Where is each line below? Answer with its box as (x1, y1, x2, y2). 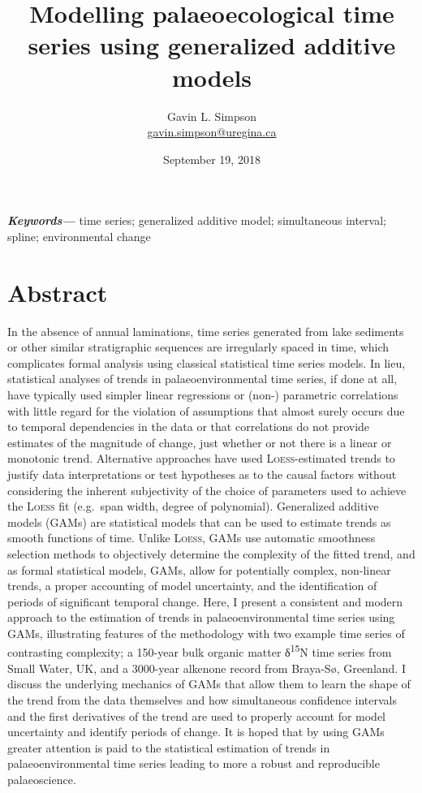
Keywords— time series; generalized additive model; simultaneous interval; (7, 212, 386, 229)
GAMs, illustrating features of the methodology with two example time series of (7, 624, 405, 641)
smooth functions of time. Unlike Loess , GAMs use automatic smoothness (7, 529, 376, 546)
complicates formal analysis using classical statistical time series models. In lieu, (7, 354, 406, 371)
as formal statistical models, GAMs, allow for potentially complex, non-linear (7, 561, 391, 578)
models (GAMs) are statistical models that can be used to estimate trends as (7, 513, 391, 530)
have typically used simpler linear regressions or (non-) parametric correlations (7, 386, 398, 403)
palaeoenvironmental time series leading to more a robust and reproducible (7, 755, 380, 772)
